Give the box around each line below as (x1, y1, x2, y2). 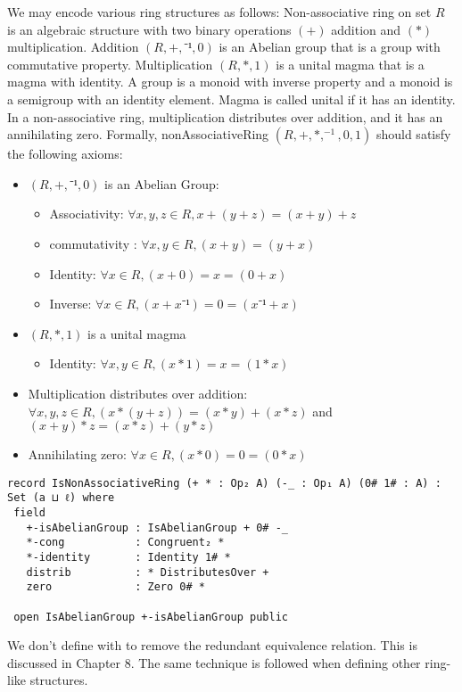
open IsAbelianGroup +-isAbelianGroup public (13, 610, 288, 623)
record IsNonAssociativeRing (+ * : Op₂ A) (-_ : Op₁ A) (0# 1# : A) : (7, 476, 441, 490)
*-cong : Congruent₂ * (26, 536, 225, 549)
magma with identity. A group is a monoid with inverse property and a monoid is (7, 72, 453, 91)
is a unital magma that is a (276, 54, 425, 73)
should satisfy (375, 125, 451, 144)
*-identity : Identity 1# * (26, 550, 231, 564)
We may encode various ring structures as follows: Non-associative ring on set (7, 3, 432, 21)
